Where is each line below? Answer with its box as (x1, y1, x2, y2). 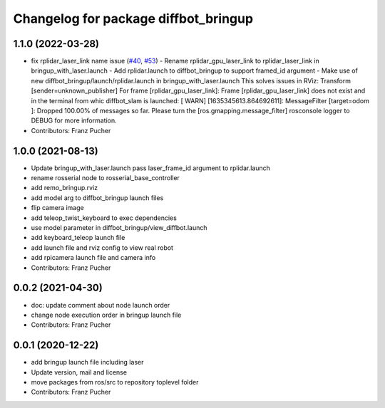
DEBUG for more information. (31, 116, 117, 125)
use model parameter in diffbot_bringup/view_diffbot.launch (31, 224, 207, 232)
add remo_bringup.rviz (31, 184, 98, 192)
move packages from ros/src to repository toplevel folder (31, 377, 199, 386)
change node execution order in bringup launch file (31, 310, 182, 319)
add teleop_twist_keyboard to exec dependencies (31, 214, 178, 222)
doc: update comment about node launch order (31, 300, 170, 309)
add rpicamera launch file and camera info (31, 253, 156, 262)
